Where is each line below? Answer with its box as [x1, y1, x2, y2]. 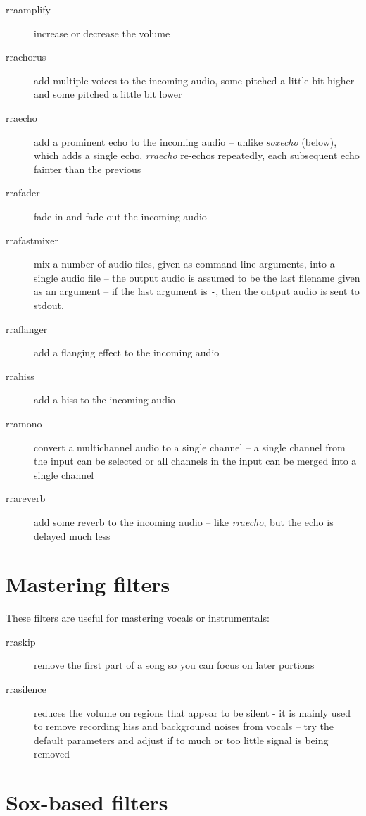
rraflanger [6, 321, 48, 336]
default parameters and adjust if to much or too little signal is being [34, 732, 329, 747]
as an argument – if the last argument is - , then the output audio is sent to [34, 284, 360, 299]
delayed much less [34, 528, 111, 543]
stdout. [34, 297, 64, 312]
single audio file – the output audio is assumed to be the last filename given [34, 270, 360, 284]
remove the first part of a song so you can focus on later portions [34, 658, 315, 672]
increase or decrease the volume [34, 25, 170, 40]
